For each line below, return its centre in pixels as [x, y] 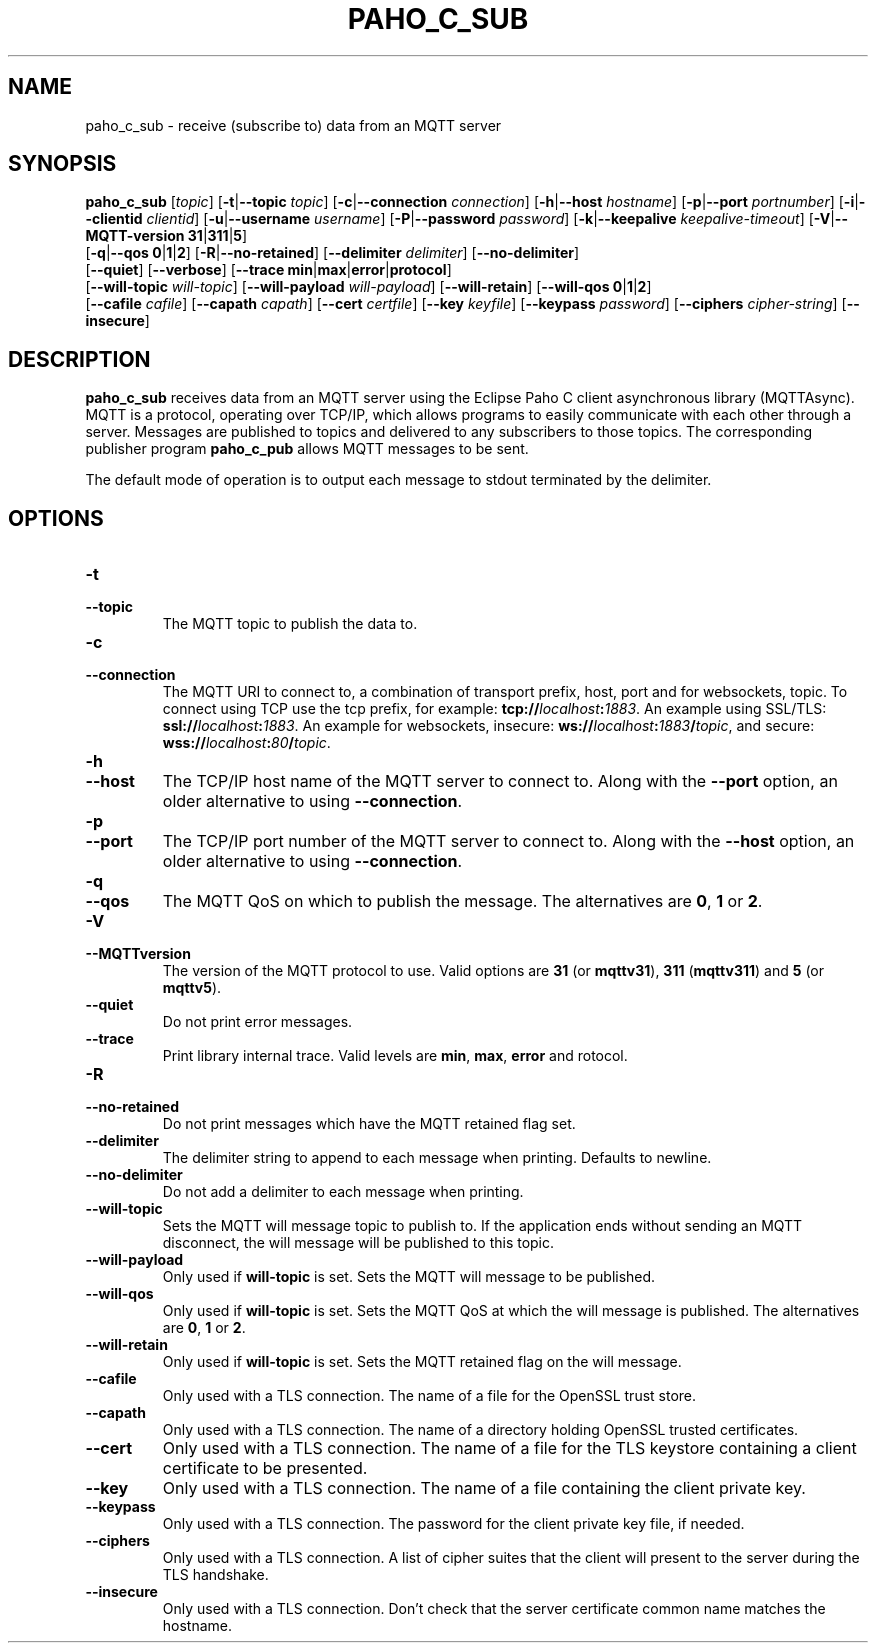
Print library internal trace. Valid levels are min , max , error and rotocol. [395, 1056]
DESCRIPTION [79, 359]
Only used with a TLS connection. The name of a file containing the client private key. [484, 1488]
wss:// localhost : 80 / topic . [246, 743]
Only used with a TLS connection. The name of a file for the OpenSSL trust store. [429, 1396]
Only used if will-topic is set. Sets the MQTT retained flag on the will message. [422, 1362]
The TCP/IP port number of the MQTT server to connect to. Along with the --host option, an [508, 841]
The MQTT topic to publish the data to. [290, 624]
